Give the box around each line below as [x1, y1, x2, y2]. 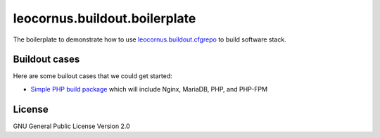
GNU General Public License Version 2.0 [13, 122, 130, 130]
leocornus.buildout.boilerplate [13, 11, 196, 26]
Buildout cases [13, 54, 80, 65]
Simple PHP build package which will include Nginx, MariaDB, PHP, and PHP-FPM [30, 84, 267, 93]
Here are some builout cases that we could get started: [13, 72, 172, 80]
